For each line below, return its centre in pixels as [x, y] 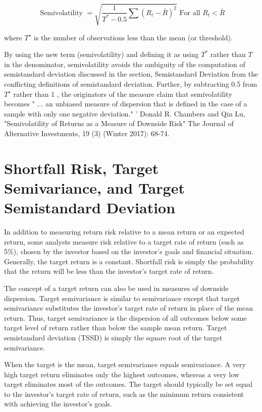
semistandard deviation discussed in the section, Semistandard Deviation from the [131, 74]
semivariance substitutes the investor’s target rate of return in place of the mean [128, 308]
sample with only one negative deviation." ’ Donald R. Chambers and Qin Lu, [125, 113]
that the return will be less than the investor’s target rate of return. [109, 271]
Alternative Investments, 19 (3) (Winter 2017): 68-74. [87, 133]
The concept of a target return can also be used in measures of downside [116, 288]
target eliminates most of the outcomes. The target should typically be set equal [128, 384]
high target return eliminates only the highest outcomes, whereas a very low [122, 374]
